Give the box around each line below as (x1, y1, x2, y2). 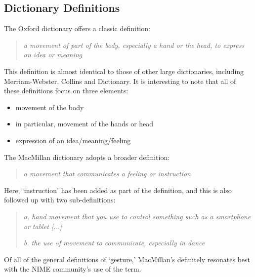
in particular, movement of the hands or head (15, 119, 154, 129)
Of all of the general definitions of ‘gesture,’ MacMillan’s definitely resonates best (4, 254, 250, 264)
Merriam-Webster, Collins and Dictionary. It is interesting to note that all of (4, 76, 236, 86)
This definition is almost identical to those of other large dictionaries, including (4, 66, 244, 76)
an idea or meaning (23, 49, 83, 60)
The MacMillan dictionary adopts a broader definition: (4, 152, 170, 162)
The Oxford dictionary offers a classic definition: (4, 23, 150, 34)
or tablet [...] (23, 221, 62, 231)
